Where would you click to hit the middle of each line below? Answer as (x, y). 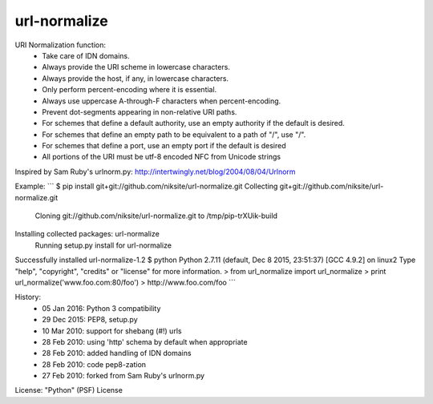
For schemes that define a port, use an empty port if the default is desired (164, 146)
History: (28, 297)
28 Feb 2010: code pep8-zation (94, 364)
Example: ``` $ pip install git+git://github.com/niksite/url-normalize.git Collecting (146, 186)
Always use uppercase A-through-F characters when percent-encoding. (162, 101)
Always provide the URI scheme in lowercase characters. (136, 67)
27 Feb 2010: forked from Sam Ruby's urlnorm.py (123, 376)
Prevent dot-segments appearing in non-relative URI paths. (140, 111)
